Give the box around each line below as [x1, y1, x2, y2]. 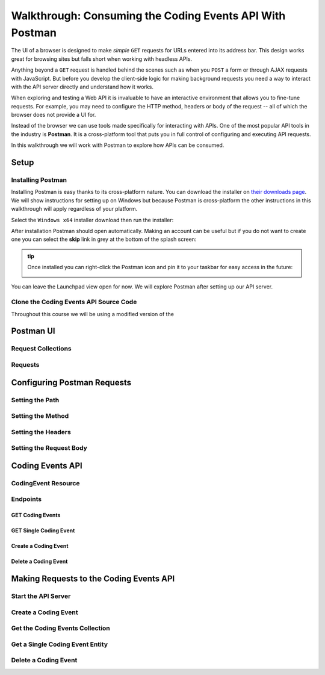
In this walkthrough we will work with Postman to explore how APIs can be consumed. [11, 142, 224, 149]
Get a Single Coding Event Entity [11, 640, 108, 649]
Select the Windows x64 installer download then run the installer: [11, 216, 174, 223]
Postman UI [11, 326, 55, 337]
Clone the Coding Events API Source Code [11, 298, 137, 306]
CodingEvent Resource [11, 479, 80, 487]
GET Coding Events [11, 512, 61, 519]
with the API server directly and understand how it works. [11, 83, 153, 90]
